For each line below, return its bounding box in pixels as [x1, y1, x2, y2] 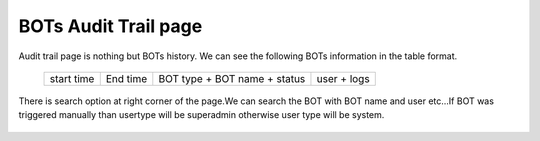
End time [105, 71, 148, 85]
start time [49, 71, 95, 85]
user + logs [316, 71, 370, 85]
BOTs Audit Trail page [18, 15, 203, 37]
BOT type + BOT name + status [158, 71, 306, 85]
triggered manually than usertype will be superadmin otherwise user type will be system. [18, 109, 385, 121]
